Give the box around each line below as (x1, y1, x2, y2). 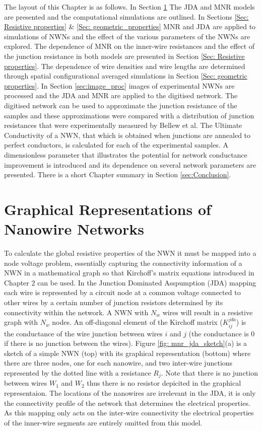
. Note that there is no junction (161, 367, 258, 378)
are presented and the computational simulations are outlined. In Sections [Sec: (4, 11, 249, 22)
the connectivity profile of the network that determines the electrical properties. (4, 397, 250, 408)
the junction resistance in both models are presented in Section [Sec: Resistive (4, 50, 245, 61)
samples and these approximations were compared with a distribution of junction (4, 110, 254, 120)
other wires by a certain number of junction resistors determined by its (4, 297, 223, 307)
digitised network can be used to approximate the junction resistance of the (4, 100, 237, 110)
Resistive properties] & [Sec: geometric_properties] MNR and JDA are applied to (4, 21, 256, 32)
